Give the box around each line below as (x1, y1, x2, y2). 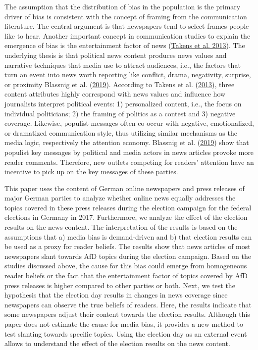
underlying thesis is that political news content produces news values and (4, 50, 227, 60)
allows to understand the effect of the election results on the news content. (4, 338, 230, 349)
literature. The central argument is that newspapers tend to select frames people (4, 21, 249, 31)
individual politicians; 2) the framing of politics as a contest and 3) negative (4, 108, 236, 118)
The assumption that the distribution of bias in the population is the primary (4, 1, 241, 11)
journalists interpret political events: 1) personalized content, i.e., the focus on (4, 98, 242, 108)
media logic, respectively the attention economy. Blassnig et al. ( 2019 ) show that (4, 137, 249, 148)
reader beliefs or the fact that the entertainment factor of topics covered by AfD (4, 270, 248, 281)
